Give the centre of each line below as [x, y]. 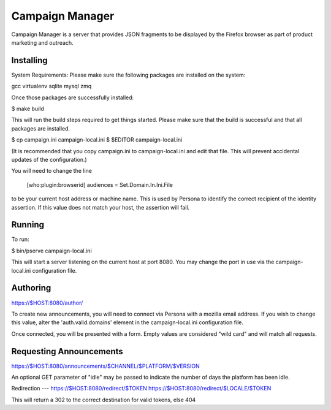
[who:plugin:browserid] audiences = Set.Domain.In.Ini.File [100, 184]
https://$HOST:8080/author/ [47, 303]
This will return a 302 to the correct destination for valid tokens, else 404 [104, 400]
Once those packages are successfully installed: [73, 97]
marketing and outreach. [42, 42]
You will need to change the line [51, 171]
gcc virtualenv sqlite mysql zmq [51, 86]
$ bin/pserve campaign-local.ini [51, 251]
